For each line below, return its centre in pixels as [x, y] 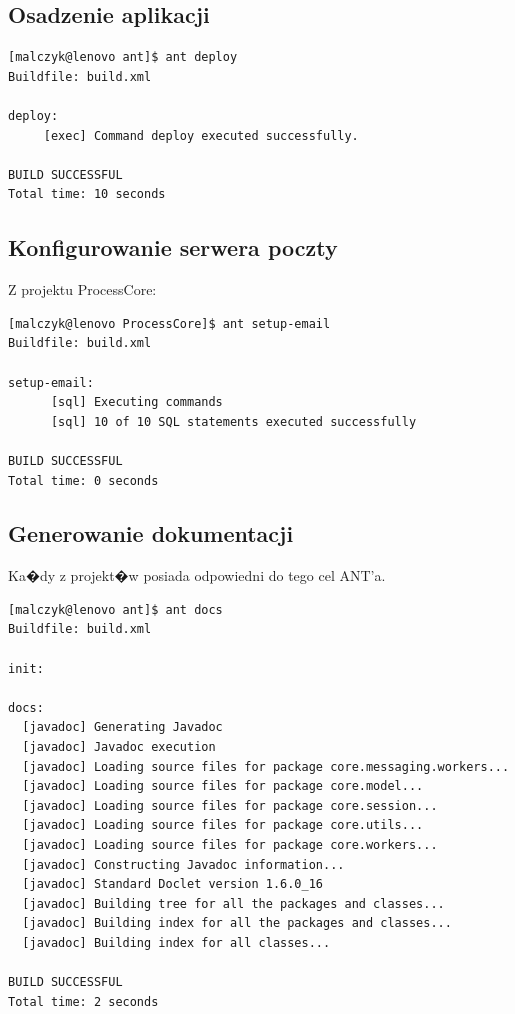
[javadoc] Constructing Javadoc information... [183, 864]
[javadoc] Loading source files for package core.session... [230, 805]
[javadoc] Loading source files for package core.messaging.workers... [266, 766]
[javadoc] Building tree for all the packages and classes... [233, 903]
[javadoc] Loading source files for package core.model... [223, 786]
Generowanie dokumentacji [151, 533]
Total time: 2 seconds [83, 1001]
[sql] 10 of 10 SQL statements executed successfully [233, 421]
